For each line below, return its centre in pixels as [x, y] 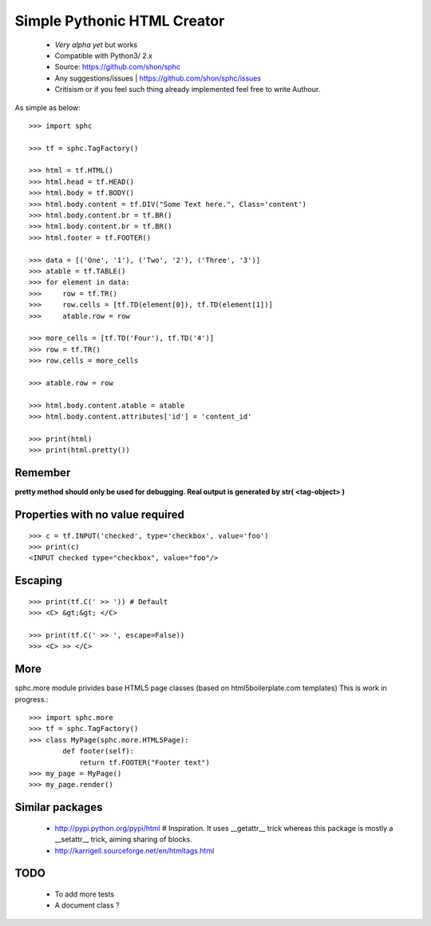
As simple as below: [48, 107]
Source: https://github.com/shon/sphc [118, 67]
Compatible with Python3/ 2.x [104, 55]
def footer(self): [99, 751]
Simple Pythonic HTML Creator [120, 21]
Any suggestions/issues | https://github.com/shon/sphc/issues [158, 78]
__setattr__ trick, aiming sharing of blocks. [123, 840]
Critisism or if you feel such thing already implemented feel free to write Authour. [188, 89]
